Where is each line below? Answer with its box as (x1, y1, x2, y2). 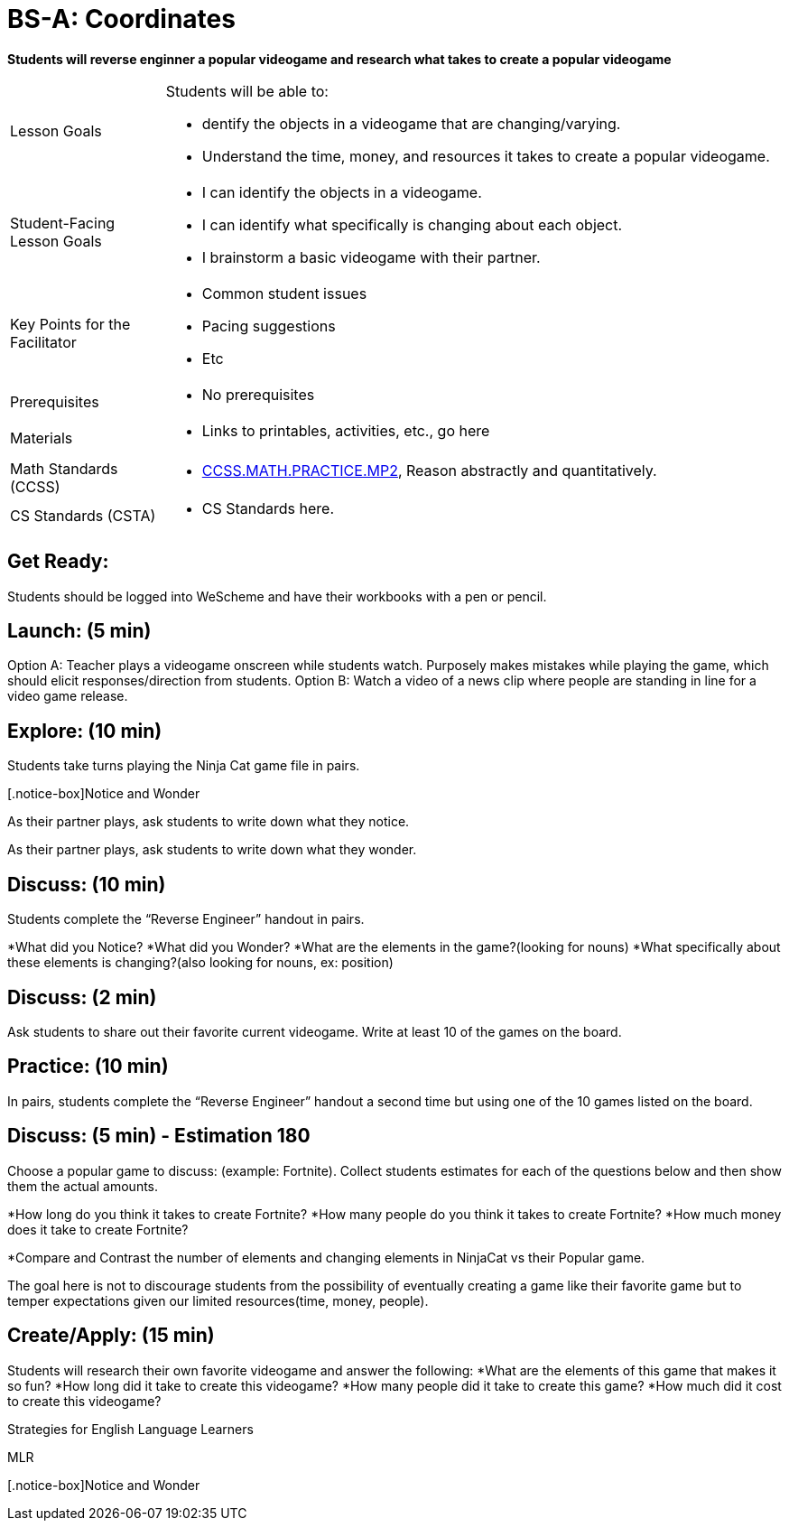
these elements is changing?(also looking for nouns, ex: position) (7, 955, 394, 971)
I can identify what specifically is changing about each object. (201, 215, 623, 234)
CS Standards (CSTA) (10, 506, 156, 525)
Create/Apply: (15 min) (7, 1324, 215, 1347)
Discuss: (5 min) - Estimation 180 (7, 1124, 311, 1148)
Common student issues (201, 284, 367, 303)
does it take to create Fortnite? (7, 1221, 189, 1237)
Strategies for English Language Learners (7, 1421, 254, 1437)
